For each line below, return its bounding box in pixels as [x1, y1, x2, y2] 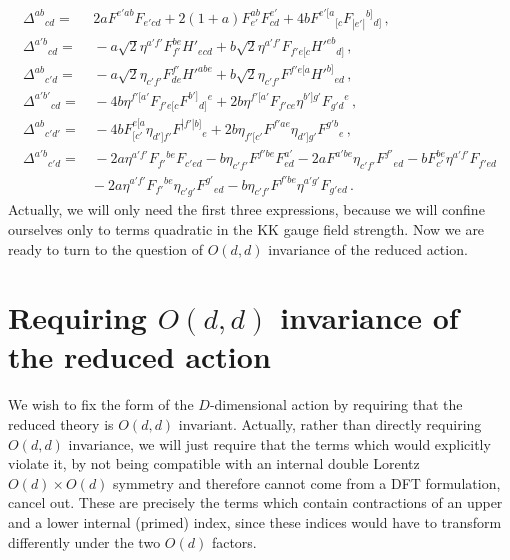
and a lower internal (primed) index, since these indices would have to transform [8, 511, 502, 532]
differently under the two [8, 531, 161, 552]
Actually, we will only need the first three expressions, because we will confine [8, 199, 485, 220]
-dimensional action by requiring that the [209, 394, 463, 415]
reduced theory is [8, 414, 114, 434]
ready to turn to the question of [8, 238, 204, 259]
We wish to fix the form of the [8, 394, 194, 415]
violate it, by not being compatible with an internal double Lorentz [8, 453, 420, 474]
